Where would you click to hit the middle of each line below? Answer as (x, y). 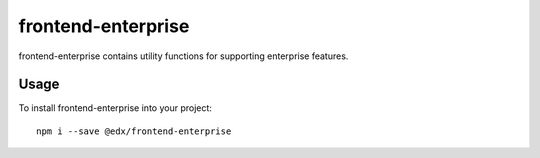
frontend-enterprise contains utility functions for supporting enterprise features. (183, 56)
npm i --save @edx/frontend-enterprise (134, 131)
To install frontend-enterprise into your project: (115, 108)
